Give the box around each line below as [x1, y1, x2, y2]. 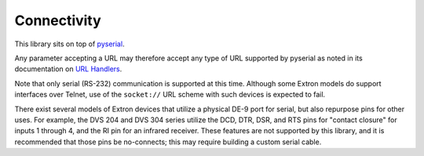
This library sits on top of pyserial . [14, 39, 125, 49]
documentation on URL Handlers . [14, 64, 122, 74]
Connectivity [14, 12, 101, 29]
